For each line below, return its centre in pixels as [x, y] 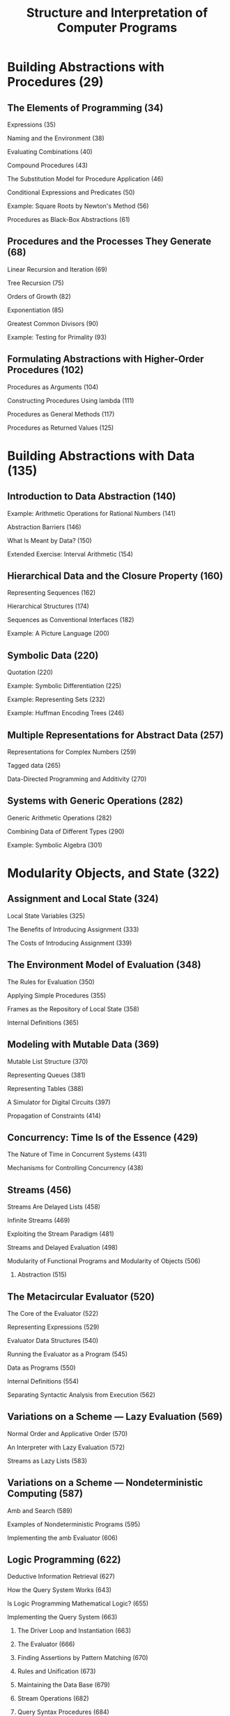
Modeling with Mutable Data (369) [83, 1045]
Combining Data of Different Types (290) [66, 831]
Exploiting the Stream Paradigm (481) [61, 1234]
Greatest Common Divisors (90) [53, 323]
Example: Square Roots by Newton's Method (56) [78, 206]
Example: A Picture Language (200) [59, 633]
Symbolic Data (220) [53, 655]
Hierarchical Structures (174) [48, 606]
